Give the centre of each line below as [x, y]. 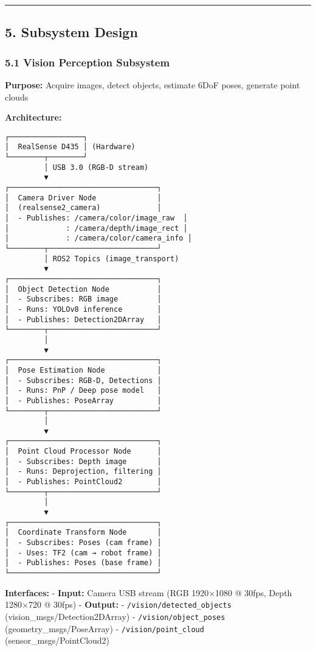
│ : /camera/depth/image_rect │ [96, 228]
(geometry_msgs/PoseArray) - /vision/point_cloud [105, 628]
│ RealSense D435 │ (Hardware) [70, 147]
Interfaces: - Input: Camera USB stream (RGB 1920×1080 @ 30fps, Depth [149, 592]
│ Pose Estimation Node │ [83, 370]
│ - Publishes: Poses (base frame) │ [83, 563]
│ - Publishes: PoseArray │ [83, 400]
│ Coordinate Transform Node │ [83, 533]
